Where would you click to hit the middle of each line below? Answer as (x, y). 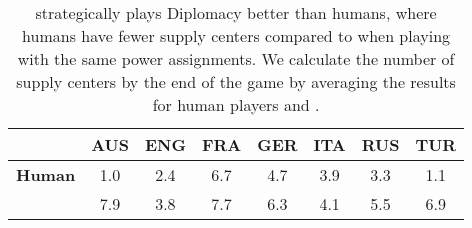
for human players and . (236, 104)
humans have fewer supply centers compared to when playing (236, 35)
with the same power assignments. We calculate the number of (236, 58)
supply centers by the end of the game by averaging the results (236, 81)
